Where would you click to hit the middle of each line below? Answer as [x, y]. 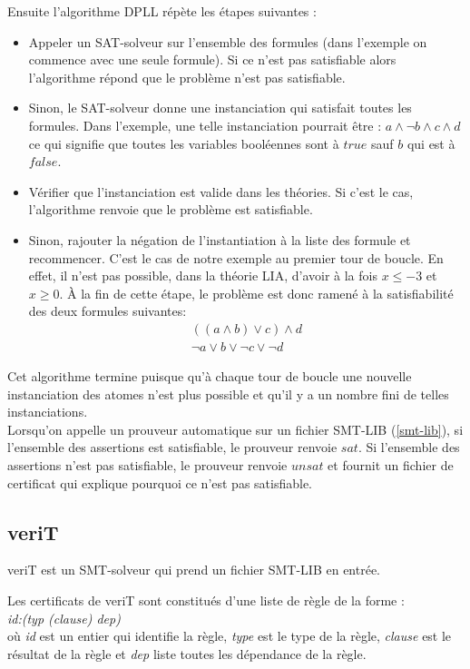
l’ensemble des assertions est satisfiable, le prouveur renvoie [172, 447]
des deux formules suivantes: [108, 311]
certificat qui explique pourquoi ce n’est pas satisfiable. [160, 482]
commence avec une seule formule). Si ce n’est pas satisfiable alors [212, 59]
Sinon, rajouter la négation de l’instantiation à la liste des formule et [220, 239]
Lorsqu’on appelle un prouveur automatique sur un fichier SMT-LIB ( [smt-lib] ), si [235, 429]
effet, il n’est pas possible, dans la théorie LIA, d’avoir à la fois [203, 275]
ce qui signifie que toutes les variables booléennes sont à [184, 143]
